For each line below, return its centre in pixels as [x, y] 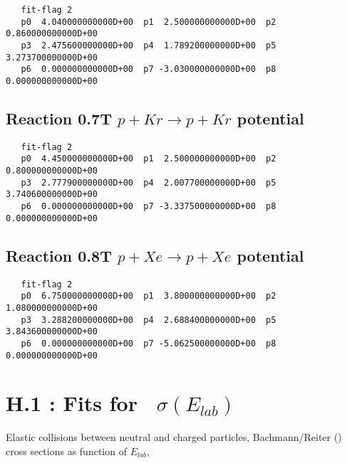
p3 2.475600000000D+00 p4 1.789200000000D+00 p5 [149, 45]
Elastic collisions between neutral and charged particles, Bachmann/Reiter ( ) [174, 437]
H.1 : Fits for [72, 403]
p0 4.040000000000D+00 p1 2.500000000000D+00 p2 [149, 22]
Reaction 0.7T [59, 118]
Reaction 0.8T [59, 255]
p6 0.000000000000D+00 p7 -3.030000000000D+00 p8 [149, 69]
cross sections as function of [66, 451]
